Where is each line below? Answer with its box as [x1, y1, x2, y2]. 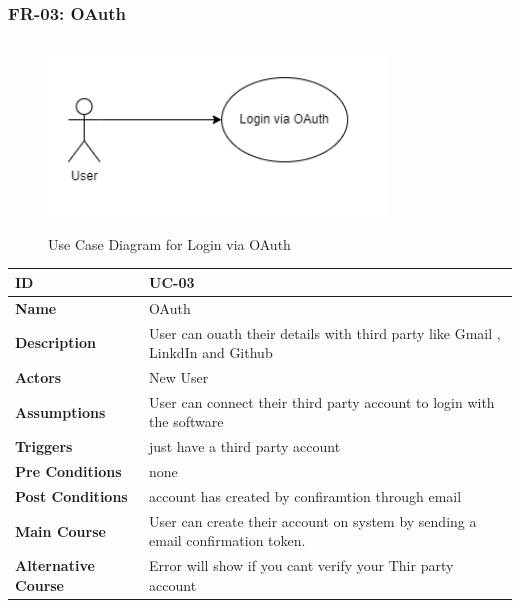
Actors [15, 367, 62, 387]
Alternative [15, 555, 95, 576]
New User [149, 367, 209, 387]
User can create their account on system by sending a [149, 510, 477, 531]
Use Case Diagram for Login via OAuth [48, 233, 291, 254]
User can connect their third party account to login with [149, 391, 495, 412]
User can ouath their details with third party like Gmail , [149, 322, 501, 343]
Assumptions [15, 401, 106, 422]
